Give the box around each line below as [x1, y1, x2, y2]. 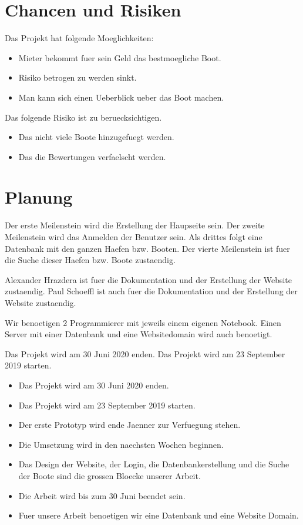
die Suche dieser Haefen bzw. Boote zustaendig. [5, 254, 176, 266]
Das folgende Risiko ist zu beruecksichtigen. [5, 111, 162, 123]
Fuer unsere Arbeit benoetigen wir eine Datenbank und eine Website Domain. [18, 509, 299, 521]
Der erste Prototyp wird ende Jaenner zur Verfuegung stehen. [18, 418, 241, 431]
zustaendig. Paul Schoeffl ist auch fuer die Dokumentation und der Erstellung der [5, 285, 298, 297]
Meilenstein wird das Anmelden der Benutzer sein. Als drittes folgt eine [5, 231, 262, 242]
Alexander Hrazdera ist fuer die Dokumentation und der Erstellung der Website [5, 273, 292, 285]
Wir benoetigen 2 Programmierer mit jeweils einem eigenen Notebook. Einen [5, 316, 281, 328]
